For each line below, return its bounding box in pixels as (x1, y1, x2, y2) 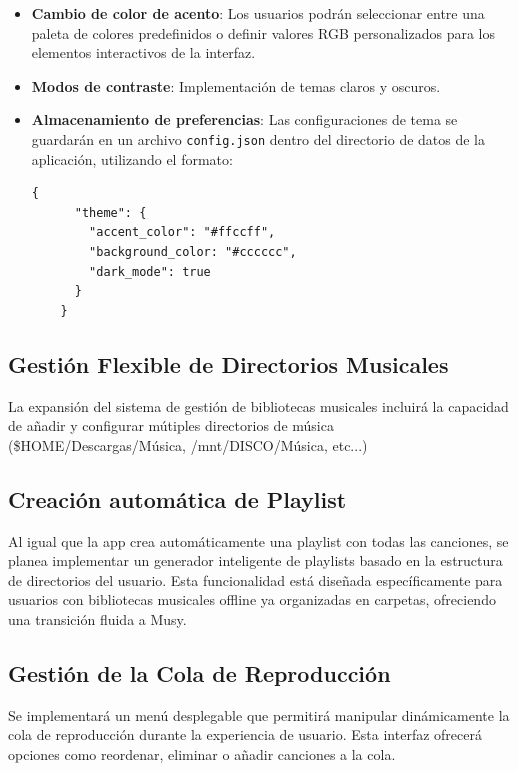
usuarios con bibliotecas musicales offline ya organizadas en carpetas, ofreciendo (8, 589, 496, 610)
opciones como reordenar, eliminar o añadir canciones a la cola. (8, 743, 396, 764)
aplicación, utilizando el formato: (31, 148, 233, 169)
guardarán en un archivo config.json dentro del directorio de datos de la (31, 128, 486, 149)
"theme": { (74, 205, 147, 220)
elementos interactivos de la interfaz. (31, 42, 256, 63)
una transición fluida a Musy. (8, 608, 187, 629)
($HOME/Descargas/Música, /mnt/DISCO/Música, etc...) (8, 434, 368, 455)
